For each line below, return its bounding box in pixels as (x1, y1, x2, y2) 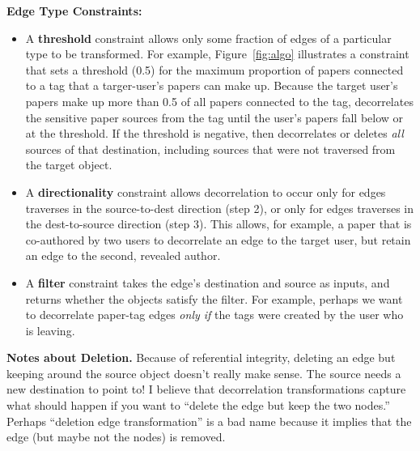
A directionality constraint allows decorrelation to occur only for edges (25, 183, 386, 200)
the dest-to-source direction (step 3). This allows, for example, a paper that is (25, 215, 412, 232)
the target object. (25, 156, 112, 173)
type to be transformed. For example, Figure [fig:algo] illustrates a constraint (25, 45, 409, 62)
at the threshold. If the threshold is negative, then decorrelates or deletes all (25, 125, 404, 142)
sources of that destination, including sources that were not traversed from (25, 140, 396, 157)
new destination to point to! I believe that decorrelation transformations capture (6, 381, 406, 398)
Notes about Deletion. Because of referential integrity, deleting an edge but (6, 349, 396, 366)
